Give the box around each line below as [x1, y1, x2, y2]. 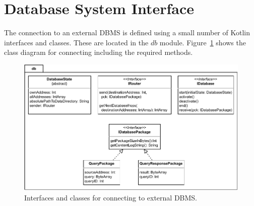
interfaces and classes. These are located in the [4, 37, 149, 47]
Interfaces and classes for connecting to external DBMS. [24, 192, 198, 202]
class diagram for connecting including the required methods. [4, 47, 193, 57]
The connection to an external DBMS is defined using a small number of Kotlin [4, 27, 250, 38]
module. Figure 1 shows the [159, 37, 246, 47]
